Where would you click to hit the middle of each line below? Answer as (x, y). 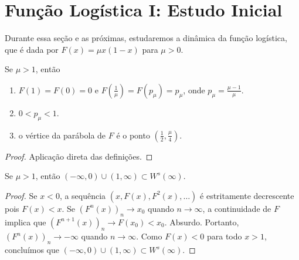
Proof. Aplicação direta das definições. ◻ (79, 156)
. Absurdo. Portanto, (202, 222)
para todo (224, 236)
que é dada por (32, 49)
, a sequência (83, 195)
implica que (26, 222)
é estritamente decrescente (247, 195)
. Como (149, 236)
